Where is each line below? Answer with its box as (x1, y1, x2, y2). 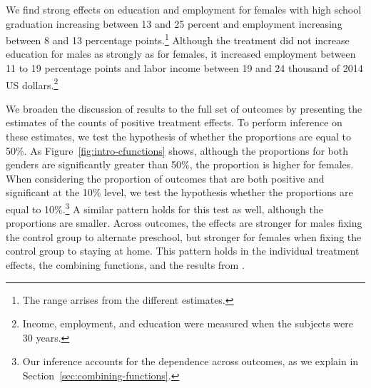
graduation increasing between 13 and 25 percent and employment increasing (6, 16, 342, 31)
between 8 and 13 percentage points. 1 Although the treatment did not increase (6, 31, 350, 47)
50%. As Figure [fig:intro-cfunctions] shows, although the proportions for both (6, 143, 348, 158)
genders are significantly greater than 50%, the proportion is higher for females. (6, 157, 354, 172)
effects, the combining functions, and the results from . (6, 257, 245, 272)
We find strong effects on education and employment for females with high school (6, 2, 362, 16)
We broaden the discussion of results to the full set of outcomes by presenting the (6, 101, 362, 116)
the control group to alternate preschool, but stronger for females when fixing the (6, 229, 362, 244)
